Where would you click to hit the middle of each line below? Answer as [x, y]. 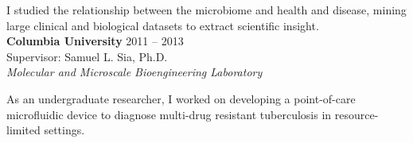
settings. [64, 130]
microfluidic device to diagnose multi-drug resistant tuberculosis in [169, 114]
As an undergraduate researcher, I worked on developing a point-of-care [181, 98]
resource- [357, 114]
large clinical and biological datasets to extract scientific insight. [163, 25]
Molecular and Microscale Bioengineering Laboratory [134, 72]
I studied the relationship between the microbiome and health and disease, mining [206, 10]
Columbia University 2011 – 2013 [95, 41]
